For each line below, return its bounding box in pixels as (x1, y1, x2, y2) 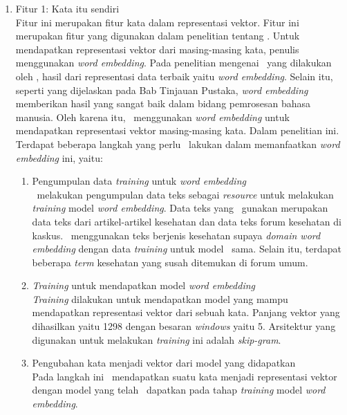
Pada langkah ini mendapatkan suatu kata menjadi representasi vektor (32, 369, 337, 383)
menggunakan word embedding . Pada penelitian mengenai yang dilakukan (15, 55, 332, 70)
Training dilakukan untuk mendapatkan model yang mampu (32, 291, 288, 306)
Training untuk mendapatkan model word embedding (32, 278, 255, 293)
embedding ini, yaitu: (15, 150, 103, 165)
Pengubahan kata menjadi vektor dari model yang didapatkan (32, 356, 296, 370)
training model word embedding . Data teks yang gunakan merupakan (32, 201, 328, 215)
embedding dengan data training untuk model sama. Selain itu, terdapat (32, 241, 341, 256)
